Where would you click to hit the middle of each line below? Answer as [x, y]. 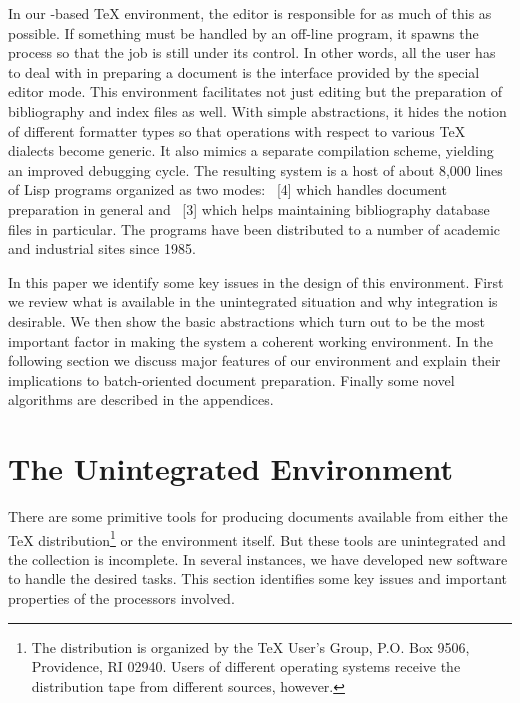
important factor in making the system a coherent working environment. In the [250, 340]
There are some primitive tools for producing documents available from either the [258, 516]
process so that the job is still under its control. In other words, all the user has [252, 52]
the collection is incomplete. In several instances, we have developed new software [258, 558]
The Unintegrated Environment [231, 468]
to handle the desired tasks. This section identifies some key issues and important [257, 578]
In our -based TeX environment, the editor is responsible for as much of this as [250, 13]
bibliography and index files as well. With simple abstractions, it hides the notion [257, 110]
